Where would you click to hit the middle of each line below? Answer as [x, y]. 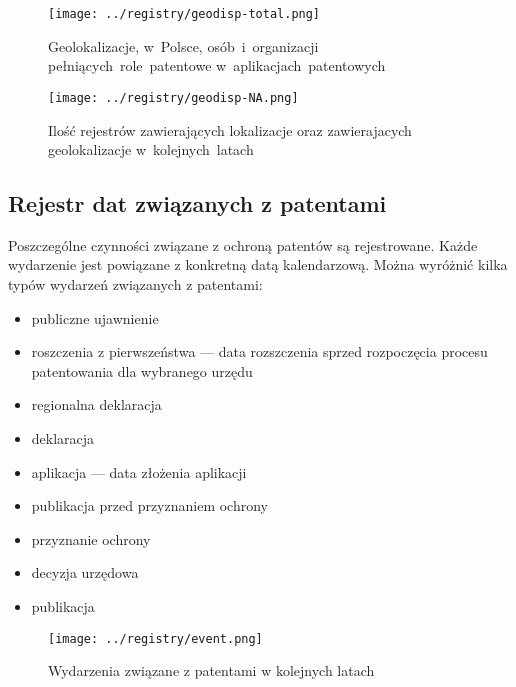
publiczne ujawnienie [95, 317]
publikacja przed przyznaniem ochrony [150, 505]
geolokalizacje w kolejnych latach [151, 149]
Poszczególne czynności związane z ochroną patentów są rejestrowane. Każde [243, 244]
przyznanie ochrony [91, 538]
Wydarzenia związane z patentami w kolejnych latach [211, 670]
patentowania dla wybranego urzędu [142, 370]
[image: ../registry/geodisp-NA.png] [173, 97]
